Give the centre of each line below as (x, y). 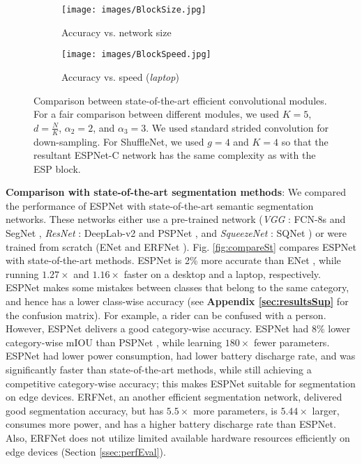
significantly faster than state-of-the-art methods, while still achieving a (159, 370)
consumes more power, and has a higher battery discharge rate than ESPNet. (171, 424)
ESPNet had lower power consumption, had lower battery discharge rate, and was (181, 356)
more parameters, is (235, 410)
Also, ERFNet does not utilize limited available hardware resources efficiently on (178, 437)
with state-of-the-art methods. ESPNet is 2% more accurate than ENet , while (173, 260)
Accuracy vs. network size (116, 32)
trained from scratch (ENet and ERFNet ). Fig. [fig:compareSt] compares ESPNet (181, 246)
